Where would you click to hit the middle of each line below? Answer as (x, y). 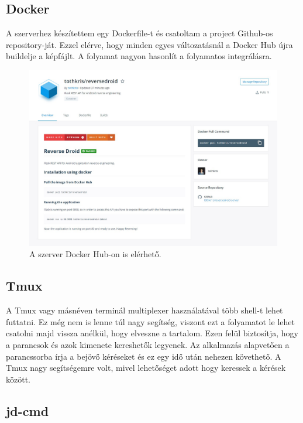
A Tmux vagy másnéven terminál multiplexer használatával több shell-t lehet (144, 310)
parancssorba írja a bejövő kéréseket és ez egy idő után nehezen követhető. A (144, 356)
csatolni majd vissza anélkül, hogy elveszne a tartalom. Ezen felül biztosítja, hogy (152, 333)
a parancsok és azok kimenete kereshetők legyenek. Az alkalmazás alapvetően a (148, 344)
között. (18, 379)
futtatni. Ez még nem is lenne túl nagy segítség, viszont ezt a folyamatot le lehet (150, 321)
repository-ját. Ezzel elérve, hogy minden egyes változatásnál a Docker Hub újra (149, 44)
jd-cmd (27, 410)
